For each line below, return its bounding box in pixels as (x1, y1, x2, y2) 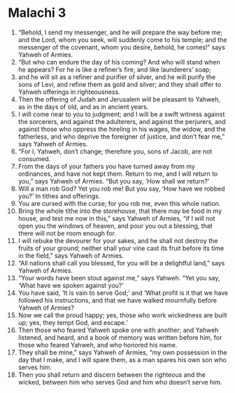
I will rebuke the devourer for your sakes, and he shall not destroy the (17, 236, 218, 244)
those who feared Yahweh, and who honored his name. (17, 340, 178, 349)
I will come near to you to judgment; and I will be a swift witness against (17, 110, 225, 118)
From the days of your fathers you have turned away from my (17, 162, 195, 170)
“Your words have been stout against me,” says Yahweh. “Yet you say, (17, 273, 220, 282)
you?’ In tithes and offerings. (17, 191, 101, 200)
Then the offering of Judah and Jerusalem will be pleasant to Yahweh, (17, 95, 221, 103)
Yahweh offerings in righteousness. (17, 88, 121, 96)
